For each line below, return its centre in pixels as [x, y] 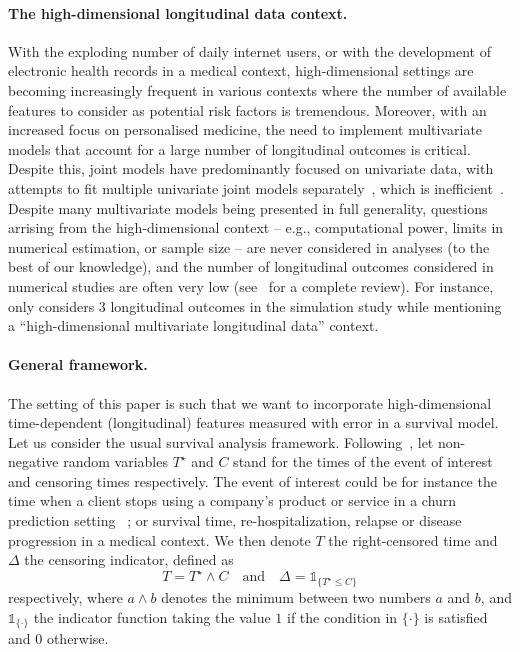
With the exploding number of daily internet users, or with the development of [249, 50]
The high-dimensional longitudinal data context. [178, 12]
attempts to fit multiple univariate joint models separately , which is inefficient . [256, 187]
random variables [115, 461]
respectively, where [65, 597]
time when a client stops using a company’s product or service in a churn [232, 500]
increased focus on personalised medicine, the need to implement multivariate [245, 129]
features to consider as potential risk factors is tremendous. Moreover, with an [247, 109]
